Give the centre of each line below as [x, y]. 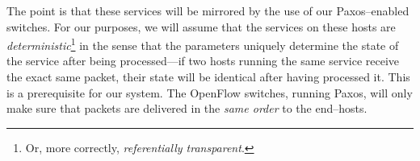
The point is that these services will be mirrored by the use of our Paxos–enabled [208, 10]
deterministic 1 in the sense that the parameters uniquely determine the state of [203, 44]
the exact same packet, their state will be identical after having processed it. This [208, 77]
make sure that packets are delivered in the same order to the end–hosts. [187, 108]
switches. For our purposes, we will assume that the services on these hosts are [201, 26]
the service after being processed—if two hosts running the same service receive [203, 61]
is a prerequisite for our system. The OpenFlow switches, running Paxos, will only [210, 92]
